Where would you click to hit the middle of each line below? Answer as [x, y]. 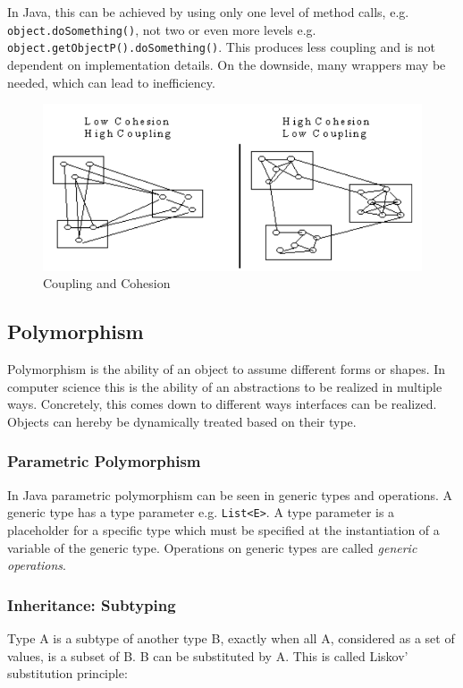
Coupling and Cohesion [107, 283]
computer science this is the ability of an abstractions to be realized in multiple [225, 386]
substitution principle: [67, 673]
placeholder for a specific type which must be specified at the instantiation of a [223, 529]
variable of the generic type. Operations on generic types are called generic [212, 547]
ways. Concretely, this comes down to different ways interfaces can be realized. [222, 404]
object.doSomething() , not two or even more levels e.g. [162, 29]
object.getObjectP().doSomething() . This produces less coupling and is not [221, 47]
